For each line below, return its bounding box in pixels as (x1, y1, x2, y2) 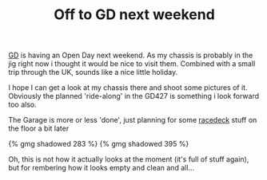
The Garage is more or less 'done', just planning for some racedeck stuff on (8, 115, 257, 125)
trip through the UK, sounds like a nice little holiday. (8, 68, 178, 77)
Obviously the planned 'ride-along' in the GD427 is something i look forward (8, 92, 260, 101)
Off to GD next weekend (53, 6, 216, 24)
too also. (8, 100, 38, 109)
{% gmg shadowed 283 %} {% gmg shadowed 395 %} (8, 139, 189, 149)
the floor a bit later (8, 123, 70, 133)
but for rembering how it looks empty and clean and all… (8, 163, 194, 173)
